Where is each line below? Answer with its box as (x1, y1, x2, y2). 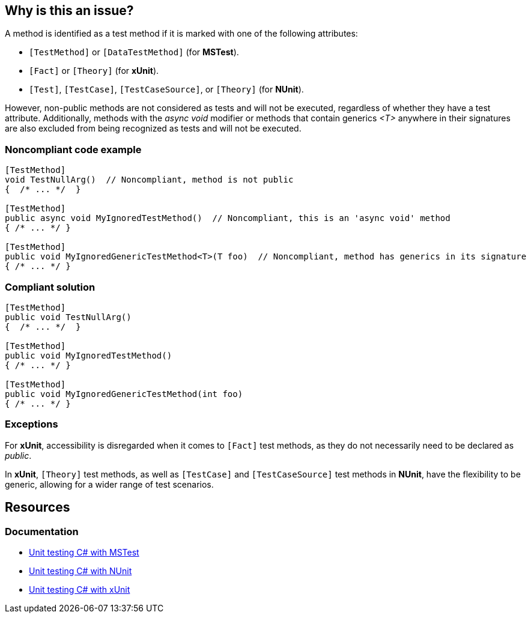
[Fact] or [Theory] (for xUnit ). (29, 65, 159, 76)
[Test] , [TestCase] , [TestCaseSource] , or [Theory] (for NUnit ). (29, 84, 304, 95)
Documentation (5, 525, 79, 538)
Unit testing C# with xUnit (29, 584, 130, 595)
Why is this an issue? (5, 3, 134, 18)
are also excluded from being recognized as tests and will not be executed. (5, 123, 302, 134)
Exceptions (5, 418, 58, 431)
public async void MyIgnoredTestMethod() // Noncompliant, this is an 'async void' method (5, 213, 451, 223)
